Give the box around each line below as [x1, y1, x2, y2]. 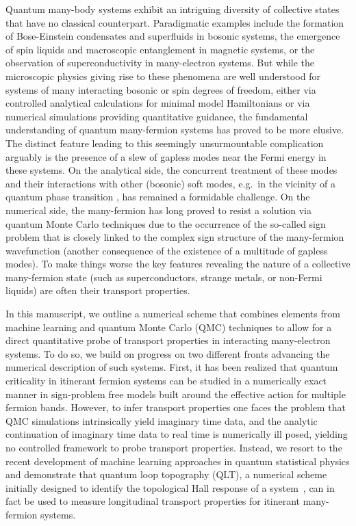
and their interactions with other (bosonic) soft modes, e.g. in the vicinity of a [5, 176, 335, 190]
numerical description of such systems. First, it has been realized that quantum [5, 360, 338, 374]
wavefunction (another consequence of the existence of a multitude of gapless [5, 243, 328, 257]
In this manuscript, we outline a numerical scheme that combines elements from [5, 306, 340, 321]
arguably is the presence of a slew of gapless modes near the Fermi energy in [5, 149, 327, 163]
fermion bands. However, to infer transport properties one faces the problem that [5, 400, 346, 415]
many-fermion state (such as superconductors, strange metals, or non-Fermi [5, 269, 322, 284]
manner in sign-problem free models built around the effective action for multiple [5, 386, 346, 401]
